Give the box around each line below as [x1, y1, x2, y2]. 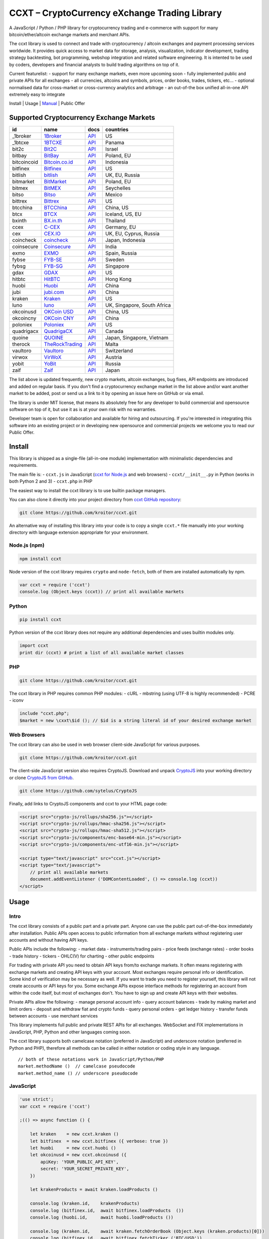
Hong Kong [105, 276, 132, 282]
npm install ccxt [19, 556, 62, 562]
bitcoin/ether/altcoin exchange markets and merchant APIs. [9, 31, 131, 37]
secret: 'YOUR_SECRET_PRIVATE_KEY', [40, 1166, 130, 1172]
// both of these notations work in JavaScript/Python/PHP [18, 1056, 164, 1062]
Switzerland [105, 347, 133, 354]
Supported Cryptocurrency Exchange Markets [9, 113, 155, 122]
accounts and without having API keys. [9, 937, 89, 943]
